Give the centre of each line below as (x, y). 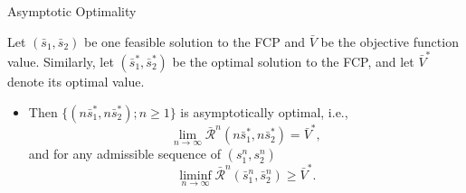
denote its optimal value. (76, 81)
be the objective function (390, 41)
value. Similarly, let (61, 61)
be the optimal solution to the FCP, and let (293, 61)
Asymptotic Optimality (72, 11)
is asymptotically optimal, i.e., (264, 111)
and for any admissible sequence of (125, 154)
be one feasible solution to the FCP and (194, 41)
